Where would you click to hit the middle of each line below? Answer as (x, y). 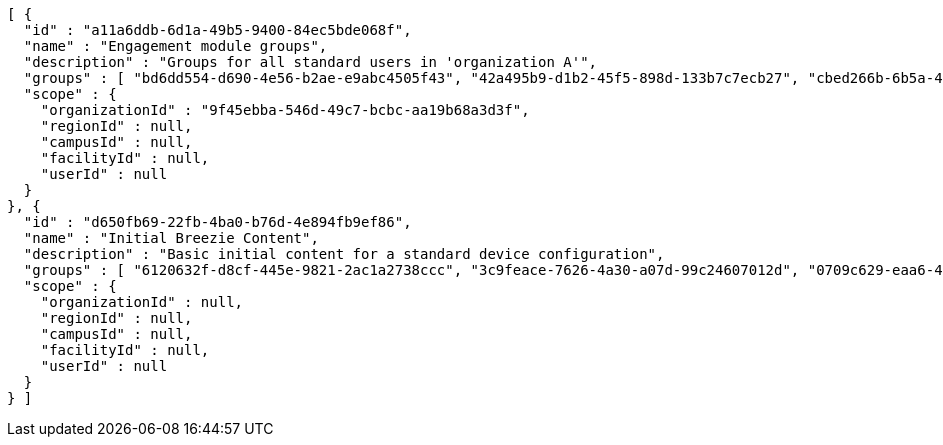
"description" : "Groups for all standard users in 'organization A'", (310, 62)
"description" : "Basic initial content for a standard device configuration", (344, 254)
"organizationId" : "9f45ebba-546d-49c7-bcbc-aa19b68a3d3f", (285, 110)
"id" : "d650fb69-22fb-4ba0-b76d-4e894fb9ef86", (217, 222)
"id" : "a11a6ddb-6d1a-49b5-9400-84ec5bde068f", (217, 30)
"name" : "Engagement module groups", (175, 46)
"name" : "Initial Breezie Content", (171, 238)
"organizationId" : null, (142, 302)
